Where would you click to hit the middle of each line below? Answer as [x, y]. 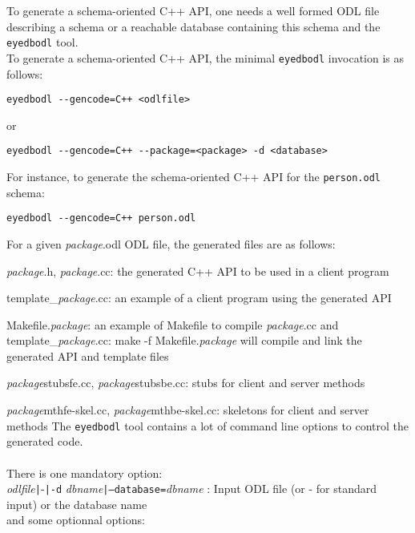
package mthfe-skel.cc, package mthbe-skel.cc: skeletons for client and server [188, 410]
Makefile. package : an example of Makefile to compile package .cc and [173, 324]
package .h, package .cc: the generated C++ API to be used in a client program [198, 271]
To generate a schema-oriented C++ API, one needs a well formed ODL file [193, 10]
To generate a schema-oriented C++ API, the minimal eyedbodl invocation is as [205, 57]
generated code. [45, 441]
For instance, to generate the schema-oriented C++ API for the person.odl [193, 176]
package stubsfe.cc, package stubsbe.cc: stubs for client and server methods [186, 383]
